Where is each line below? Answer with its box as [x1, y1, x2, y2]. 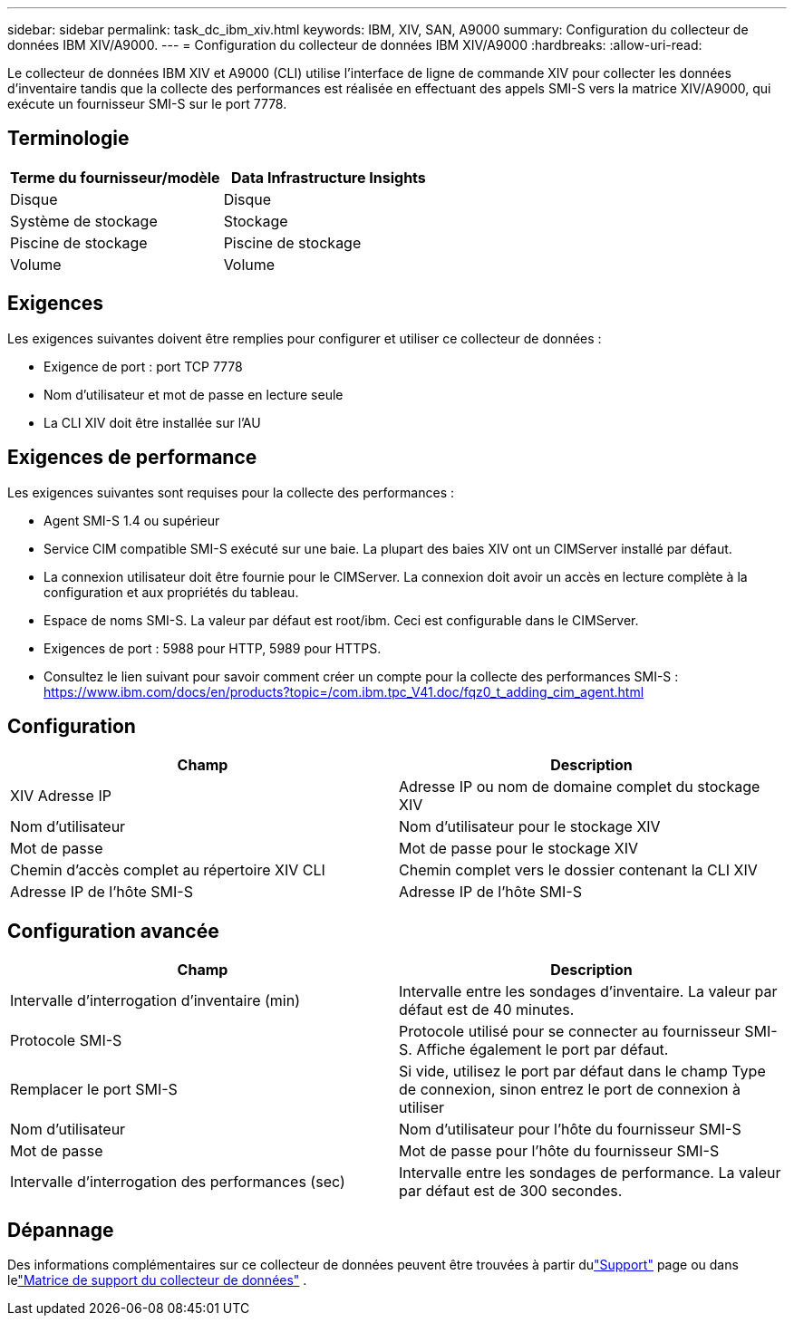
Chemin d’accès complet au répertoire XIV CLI [10, 861, 325, 880]
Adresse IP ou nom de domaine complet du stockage [399, 777, 760, 797]
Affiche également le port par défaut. [416, 1040, 669, 1059]
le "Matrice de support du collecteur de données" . [7, 1272, 307, 1289]
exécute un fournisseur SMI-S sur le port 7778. [7, 96, 287, 111]
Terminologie [7, 127, 130, 150]
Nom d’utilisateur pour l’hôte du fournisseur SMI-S [399, 1120, 741, 1139]
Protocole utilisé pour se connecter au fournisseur [399, 1022, 741, 1041]
